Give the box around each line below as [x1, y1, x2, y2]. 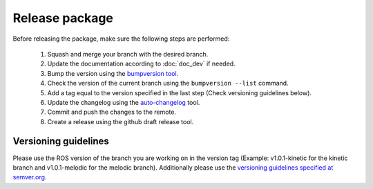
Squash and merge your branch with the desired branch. [47, 50, 209, 58]
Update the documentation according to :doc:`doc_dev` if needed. [47, 59, 236, 68]
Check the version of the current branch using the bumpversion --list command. [47, 79, 289, 88]
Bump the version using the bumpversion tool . [47, 69, 179, 77]
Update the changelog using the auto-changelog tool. [47, 98, 200, 106]
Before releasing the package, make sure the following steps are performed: [12, 34, 230, 43]
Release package [12, 10, 114, 26]
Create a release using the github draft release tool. [47, 117, 194, 126]
